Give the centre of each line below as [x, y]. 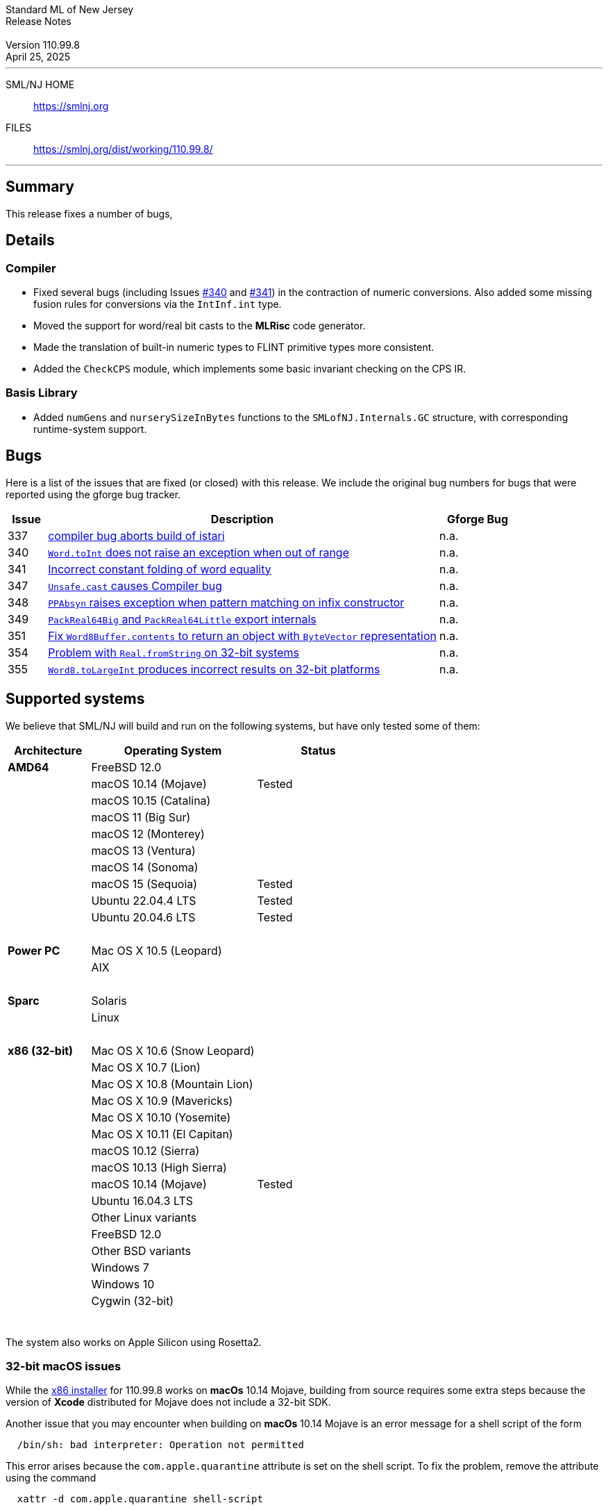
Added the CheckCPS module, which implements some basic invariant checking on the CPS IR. [250, 369]
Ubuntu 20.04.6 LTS [143, 917]
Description [242, 519]
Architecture [48, 750]
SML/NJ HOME [40, 84]
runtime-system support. [90, 429]
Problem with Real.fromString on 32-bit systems [174, 652]
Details [30, 240]
